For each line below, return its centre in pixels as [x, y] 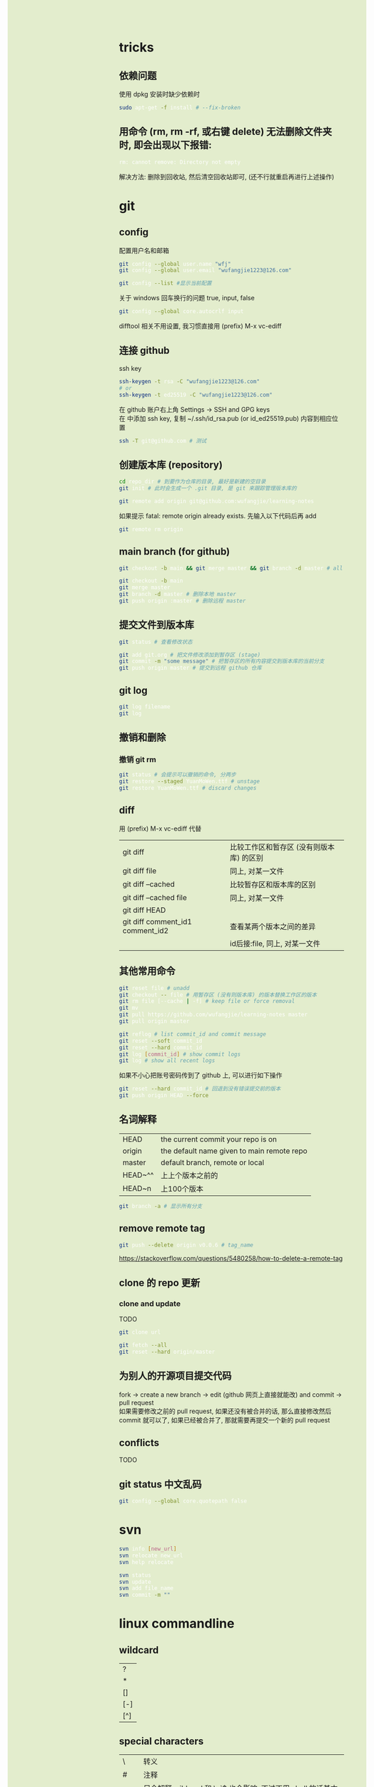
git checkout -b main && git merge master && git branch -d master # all [231, 568]
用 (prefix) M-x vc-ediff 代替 [160, 828]
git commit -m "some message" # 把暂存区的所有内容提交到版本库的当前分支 [222, 661]
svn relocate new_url [151, 1555]
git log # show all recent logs [167, 1061]
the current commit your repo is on [219, 1139]
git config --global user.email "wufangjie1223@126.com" [205, 271]
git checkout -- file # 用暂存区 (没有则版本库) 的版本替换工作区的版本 [218, 995]
